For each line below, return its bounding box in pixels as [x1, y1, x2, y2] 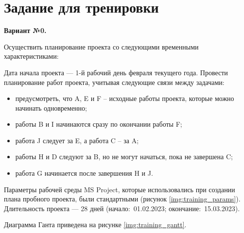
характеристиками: [4, 51, 59, 61]
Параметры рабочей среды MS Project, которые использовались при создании [4, 184, 235, 194]
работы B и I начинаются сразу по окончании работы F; [15, 119, 182, 129]
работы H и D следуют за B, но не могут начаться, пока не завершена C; [15, 151, 233, 162]
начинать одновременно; [15, 102, 87, 113]
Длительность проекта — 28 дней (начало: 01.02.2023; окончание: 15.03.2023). [4, 203, 240, 213]
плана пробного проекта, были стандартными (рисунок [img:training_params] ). [4, 194, 241, 204]
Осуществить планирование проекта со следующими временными [4, 41, 199, 51]
